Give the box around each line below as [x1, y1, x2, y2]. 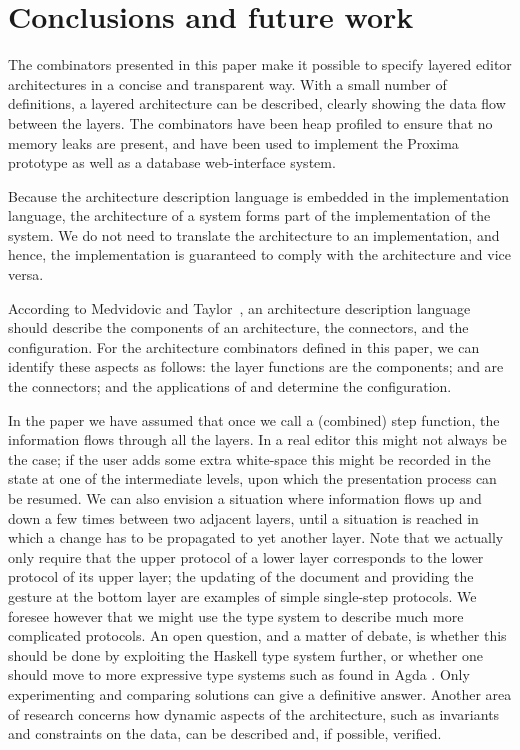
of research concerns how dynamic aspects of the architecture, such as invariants [8, 703, 500, 724]
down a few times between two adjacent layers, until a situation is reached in [8, 507, 479, 528]
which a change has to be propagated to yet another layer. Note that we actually [8, 527, 504, 548]
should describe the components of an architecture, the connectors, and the [8, 317, 469, 338]
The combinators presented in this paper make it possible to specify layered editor [8, 54, 512, 75]
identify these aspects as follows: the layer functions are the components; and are [8, 356, 504, 377]
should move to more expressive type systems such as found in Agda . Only [8, 664, 470, 685]
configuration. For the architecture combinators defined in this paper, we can [8, 336, 480, 357]
